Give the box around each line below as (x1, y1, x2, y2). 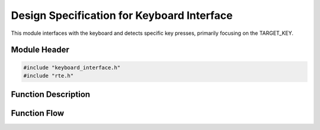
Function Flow (11, 108, 65, 118)
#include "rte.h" (23, 72, 74, 79)
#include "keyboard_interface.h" (23, 64, 121, 71)
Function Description (11, 89, 91, 100)
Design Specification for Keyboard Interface (11, 9, 233, 22)
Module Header (11, 45, 69, 55)
